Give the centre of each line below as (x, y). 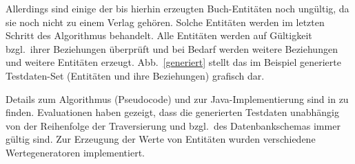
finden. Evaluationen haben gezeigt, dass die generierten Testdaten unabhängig (172, 112)
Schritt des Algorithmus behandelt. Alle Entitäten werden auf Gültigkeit (159, 35)
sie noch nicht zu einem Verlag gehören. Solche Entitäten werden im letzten (165, 22)
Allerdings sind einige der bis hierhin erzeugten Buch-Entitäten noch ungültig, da (177, 8)
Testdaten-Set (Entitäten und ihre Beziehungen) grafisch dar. (135, 75)
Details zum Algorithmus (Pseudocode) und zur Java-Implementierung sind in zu (177, 98)
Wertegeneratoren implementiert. (75, 152)
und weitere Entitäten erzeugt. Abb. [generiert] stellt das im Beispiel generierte (173, 62)
